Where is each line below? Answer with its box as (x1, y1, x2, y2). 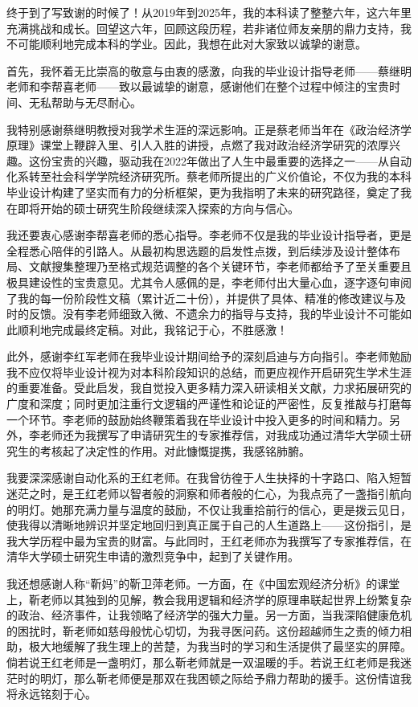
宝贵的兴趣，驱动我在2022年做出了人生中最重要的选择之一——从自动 (51, 152, 412, 169)
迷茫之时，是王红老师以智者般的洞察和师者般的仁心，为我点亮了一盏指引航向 (6, 485, 412, 502)
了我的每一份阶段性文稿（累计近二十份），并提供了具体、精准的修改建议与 (6, 289, 395, 306)
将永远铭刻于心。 (6, 685, 96, 702)
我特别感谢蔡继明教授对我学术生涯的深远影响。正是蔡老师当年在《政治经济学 (6, 121, 412, 137)
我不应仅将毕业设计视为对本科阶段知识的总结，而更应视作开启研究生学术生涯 (6, 363, 412, 380)
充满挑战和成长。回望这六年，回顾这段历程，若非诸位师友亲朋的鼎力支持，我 (6, 19, 412, 36)
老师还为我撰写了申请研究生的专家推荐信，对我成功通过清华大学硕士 (39, 427, 400, 443)
